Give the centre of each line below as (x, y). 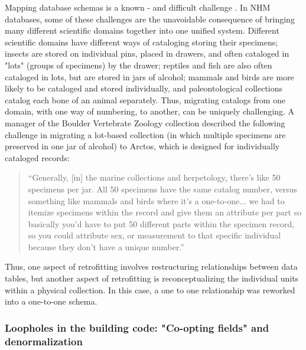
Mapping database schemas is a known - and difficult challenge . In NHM (138, 7)
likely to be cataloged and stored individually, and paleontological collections (144, 88)
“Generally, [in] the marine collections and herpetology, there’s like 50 (154, 177)
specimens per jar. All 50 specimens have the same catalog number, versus (163, 189)
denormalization (44, 341)
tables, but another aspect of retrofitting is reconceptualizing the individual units (152, 278)
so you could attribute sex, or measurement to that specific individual (154, 235)
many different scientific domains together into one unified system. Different (142, 30)
